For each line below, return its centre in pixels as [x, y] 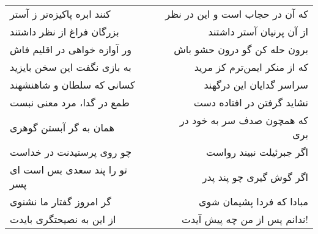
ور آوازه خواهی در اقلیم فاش [71, 49]
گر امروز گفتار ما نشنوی [61, 201]
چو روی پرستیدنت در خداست [71, 152]
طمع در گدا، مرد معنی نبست [70, 102]
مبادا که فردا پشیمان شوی [253, 201]
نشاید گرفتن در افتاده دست [251, 102]
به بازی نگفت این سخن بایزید [71, 67]
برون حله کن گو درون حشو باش [241, 49]
